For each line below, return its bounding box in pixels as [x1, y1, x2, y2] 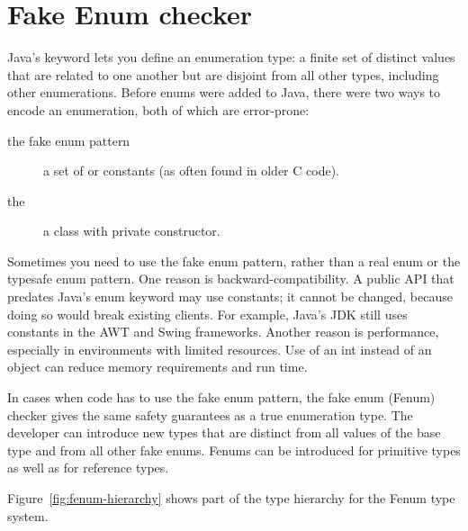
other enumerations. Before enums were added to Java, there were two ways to [7, 83, 441, 102]
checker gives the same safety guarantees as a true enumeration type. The [7, 405, 413, 424]
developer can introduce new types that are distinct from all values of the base [7, 423, 441, 442]
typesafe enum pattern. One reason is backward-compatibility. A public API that [7, 269, 454, 288]
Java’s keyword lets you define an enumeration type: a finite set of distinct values [7, 48, 455, 67]
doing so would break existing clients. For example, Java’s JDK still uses [7, 304, 408, 323]
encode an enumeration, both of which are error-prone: [7, 100, 310, 119]
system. [7, 506, 49, 525]
